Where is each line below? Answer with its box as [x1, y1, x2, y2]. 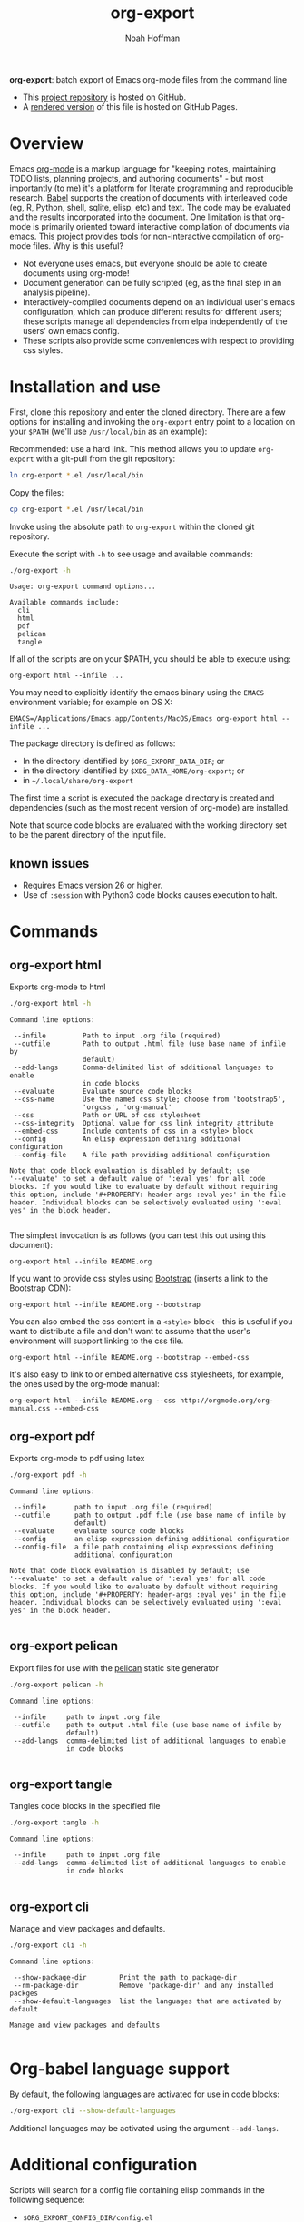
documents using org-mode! [22, 267, 130, 279]
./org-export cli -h [9, 1941, 88, 1950]
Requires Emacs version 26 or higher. [22, 880, 163, 891]
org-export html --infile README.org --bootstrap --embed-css [9, 1353, 250, 1362]
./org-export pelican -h [9, 1680, 103, 1689]
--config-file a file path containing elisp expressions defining [13, 1542, 274, 1551]
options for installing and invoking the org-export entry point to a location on [9, 416, 296, 427]
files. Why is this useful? [33, 240, 124, 251]
